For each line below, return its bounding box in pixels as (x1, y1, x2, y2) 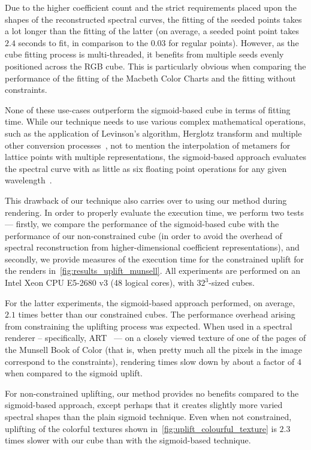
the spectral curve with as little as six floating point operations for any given (5, 162, 287, 174)
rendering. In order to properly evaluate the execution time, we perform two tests (5, 206, 304, 218)
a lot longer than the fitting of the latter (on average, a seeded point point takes (5, 25, 300, 37)
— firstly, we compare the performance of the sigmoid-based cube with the (5, 218, 279, 230)
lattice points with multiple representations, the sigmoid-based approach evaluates (5, 150, 307, 163)
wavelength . (5, 174, 52, 186)
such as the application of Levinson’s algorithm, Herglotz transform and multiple (5, 126, 302, 139)
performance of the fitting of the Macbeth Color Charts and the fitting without (5, 71, 296, 84)
